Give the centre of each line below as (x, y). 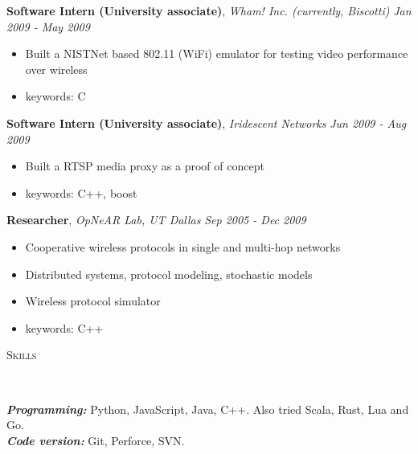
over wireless (56, 69)
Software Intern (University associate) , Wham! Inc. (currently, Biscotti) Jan (209, 10)
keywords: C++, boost (81, 192)
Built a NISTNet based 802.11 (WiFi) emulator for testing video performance (217, 53)
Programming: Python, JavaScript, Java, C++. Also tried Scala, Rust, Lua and (208, 409)
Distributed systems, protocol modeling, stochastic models (169, 274)
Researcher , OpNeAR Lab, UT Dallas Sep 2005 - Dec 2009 (156, 220)
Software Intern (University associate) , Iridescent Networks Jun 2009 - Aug (207, 123)
